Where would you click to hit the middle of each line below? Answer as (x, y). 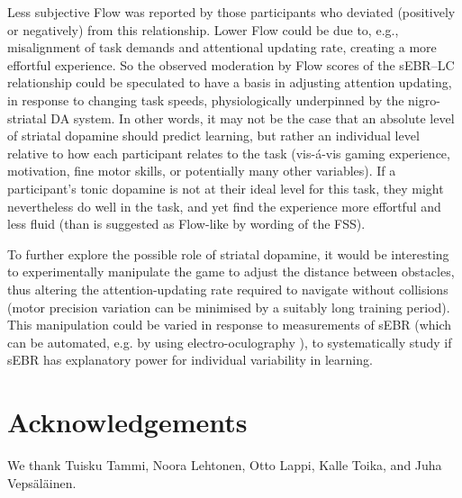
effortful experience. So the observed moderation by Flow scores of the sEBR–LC (231, 64)
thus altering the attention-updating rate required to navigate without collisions (228, 289)
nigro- (424, 100)
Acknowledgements (127, 422)
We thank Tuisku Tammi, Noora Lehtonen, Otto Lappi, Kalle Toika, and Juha (225, 465)
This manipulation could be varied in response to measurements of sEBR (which (230, 325)
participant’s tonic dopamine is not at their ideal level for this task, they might (226, 188)
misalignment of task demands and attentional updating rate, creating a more (222, 47)
